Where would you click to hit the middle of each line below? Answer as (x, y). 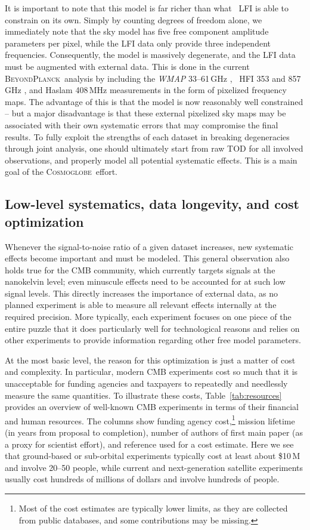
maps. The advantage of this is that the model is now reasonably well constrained (154, 101)
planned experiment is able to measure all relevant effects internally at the (141, 305)
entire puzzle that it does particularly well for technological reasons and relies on (152, 328)
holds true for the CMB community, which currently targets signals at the (140, 269)
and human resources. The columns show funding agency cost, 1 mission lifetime (150, 420)
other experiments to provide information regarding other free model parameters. (153, 340)
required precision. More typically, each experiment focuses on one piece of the (148, 317)
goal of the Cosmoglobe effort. (61, 172)
